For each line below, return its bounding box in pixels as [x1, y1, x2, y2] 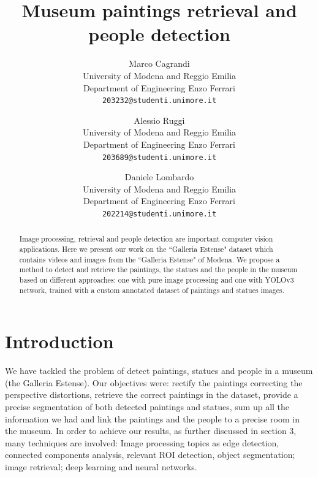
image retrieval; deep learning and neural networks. [5, 460, 197, 473]
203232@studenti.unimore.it [102, 96, 217, 105]
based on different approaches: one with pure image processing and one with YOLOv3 [19, 275, 294, 285]
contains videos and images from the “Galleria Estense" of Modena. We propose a [19, 254, 280, 264]
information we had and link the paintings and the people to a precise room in [5, 412, 300, 425]
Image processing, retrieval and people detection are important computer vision [19, 234, 273, 244]
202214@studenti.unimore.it [102, 209, 217, 218]
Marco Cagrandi [129, 57, 190, 70]
